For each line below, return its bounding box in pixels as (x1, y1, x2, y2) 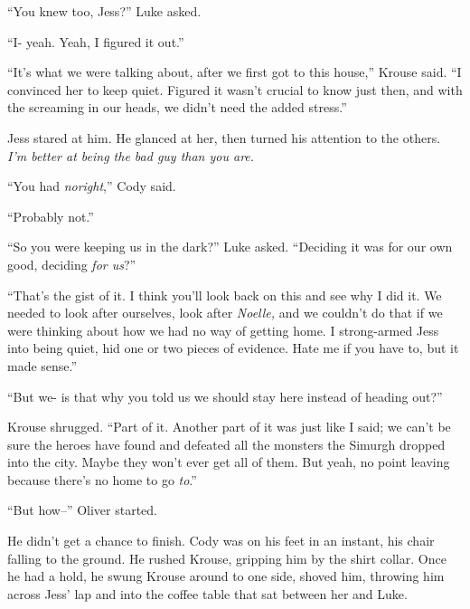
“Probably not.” (7, 206, 94, 225)
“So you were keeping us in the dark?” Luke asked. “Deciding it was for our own (7, 237, 453, 256)
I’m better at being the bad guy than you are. (7, 146, 255, 165)
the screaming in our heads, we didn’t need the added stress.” (7, 98, 347, 117)
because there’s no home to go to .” (7, 470, 197, 489)
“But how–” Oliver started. (7, 500, 158, 519)
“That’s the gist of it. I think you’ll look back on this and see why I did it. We (7, 285, 442, 304)
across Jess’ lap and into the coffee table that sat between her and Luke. (7, 584, 408, 603)
